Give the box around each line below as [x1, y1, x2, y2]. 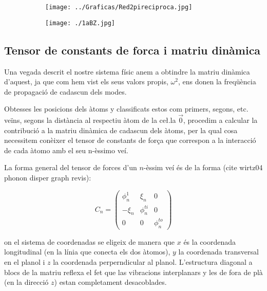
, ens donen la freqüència [178, 76, 256, 87]
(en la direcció [4, 277, 49, 287]
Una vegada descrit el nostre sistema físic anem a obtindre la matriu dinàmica [4, 66, 250, 77]
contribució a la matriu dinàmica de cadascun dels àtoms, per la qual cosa [4, 124, 238, 135]
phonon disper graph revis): [4, 172, 91, 183]
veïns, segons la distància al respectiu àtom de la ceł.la [4, 115, 176, 125]
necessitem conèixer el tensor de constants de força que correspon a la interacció [4, 135, 256, 145]
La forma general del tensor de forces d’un [4, 162, 137, 173]
